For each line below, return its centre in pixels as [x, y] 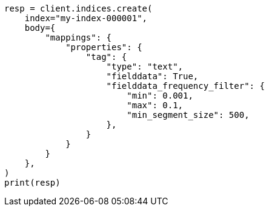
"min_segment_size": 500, [188, 115]
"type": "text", [145, 67]
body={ [40, 28]
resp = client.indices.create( [78, 8]
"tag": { [106, 57]
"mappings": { [78, 37]
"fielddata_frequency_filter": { [185, 86]
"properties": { [104, 47]
